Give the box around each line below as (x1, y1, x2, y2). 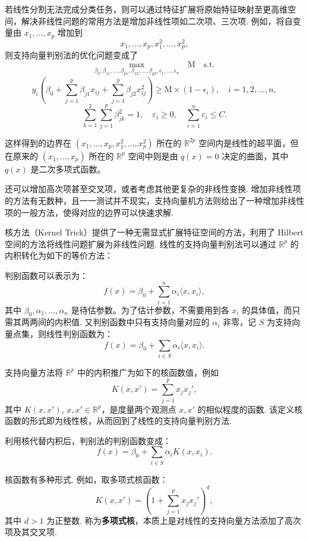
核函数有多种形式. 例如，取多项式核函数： (5, 473, 168, 485)
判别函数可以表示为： (5, 269, 88, 281)
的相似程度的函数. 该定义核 (197, 402, 303, 415)
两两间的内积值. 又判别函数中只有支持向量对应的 (21, 316, 210, 328)
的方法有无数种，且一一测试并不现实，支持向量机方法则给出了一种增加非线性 (5, 194, 304, 206)
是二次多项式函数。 (30, 162, 106, 175)
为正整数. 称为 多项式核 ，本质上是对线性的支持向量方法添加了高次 (46, 514, 301, 526)
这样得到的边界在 (5, 136, 71, 149)
